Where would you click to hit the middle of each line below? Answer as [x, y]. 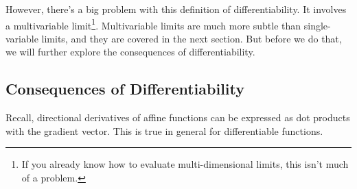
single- [317, 25]
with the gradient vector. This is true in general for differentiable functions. [164, 130]
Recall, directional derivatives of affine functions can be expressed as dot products [178, 117]
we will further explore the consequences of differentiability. [130, 52]
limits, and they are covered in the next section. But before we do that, [192, 38]
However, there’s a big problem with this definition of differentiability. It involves [176, 9]
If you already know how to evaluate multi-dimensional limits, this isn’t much [185, 164]
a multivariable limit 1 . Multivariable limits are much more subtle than [153, 24]
